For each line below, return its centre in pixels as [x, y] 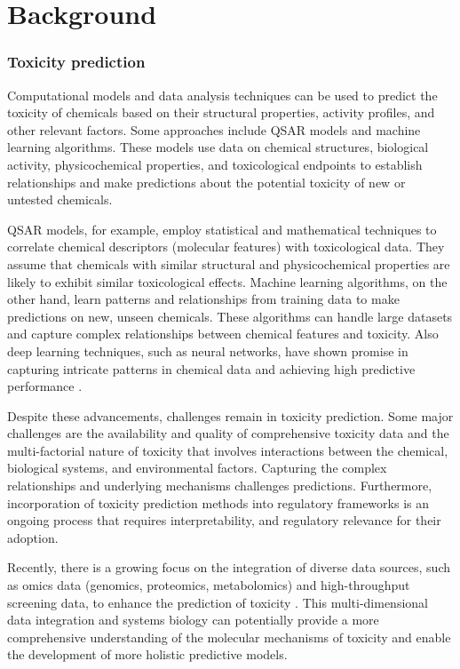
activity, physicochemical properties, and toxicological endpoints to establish [215, 164]
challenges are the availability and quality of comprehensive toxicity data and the [228, 433]
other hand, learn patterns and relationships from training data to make [203, 299]
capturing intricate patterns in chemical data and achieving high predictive [211, 368]
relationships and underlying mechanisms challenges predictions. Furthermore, [220, 486]
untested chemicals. [60, 199]
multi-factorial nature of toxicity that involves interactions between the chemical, [228, 450]
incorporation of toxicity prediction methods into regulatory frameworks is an [218, 502]
